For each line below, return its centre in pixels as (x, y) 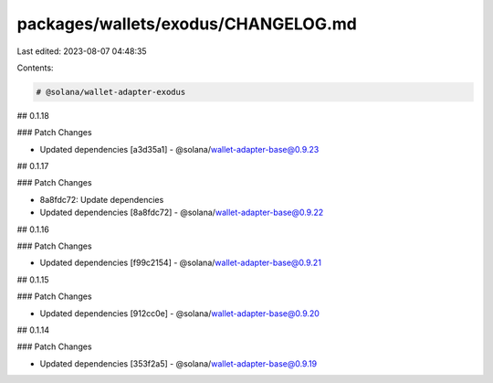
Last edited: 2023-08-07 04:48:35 (82, 51)
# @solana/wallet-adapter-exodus (111, 92)
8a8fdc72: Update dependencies (102, 199)
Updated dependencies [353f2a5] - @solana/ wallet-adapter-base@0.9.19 (178, 363)
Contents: (35, 68)
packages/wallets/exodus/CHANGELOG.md (187, 24)
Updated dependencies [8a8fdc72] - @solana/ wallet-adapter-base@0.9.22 (182, 213)
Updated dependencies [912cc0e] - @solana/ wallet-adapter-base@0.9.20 (179, 313)
